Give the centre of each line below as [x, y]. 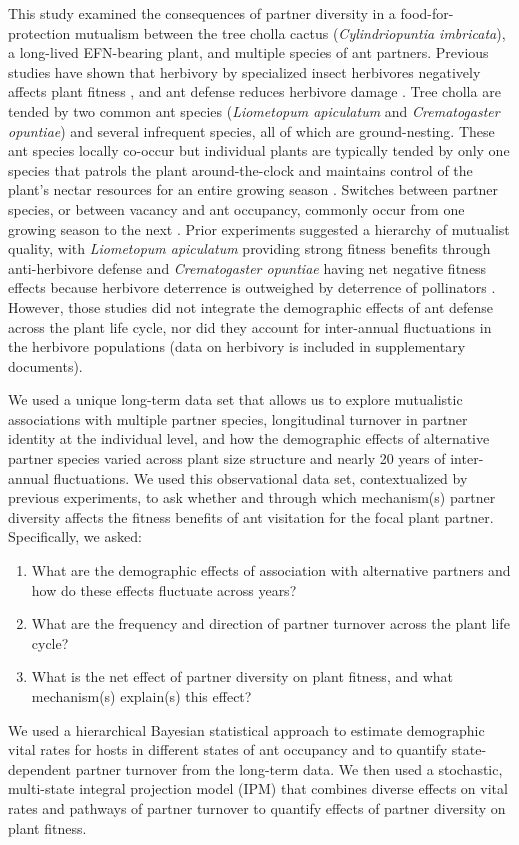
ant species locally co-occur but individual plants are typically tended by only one [259, 150]
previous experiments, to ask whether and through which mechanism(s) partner [252, 497]
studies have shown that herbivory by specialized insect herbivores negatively [244, 71]
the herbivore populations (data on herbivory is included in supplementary [237, 346]
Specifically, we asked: [75, 536]
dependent [40, 768]
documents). [45, 365]
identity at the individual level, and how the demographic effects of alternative [249, 438]
